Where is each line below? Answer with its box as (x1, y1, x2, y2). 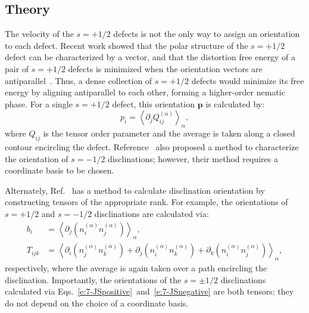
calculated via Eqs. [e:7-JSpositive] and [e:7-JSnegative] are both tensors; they (5, 285, 294, 297)
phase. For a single (5, 97, 73, 110)
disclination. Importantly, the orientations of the (5, 273, 182, 286)
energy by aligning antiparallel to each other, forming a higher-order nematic (5, 86, 285, 98)
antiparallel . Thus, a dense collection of (5, 74, 152, 86)
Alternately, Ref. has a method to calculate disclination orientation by (5, 184, 265, 196)
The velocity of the (5, 27, 74, 40)
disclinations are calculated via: (94, 207, 209, 219)
